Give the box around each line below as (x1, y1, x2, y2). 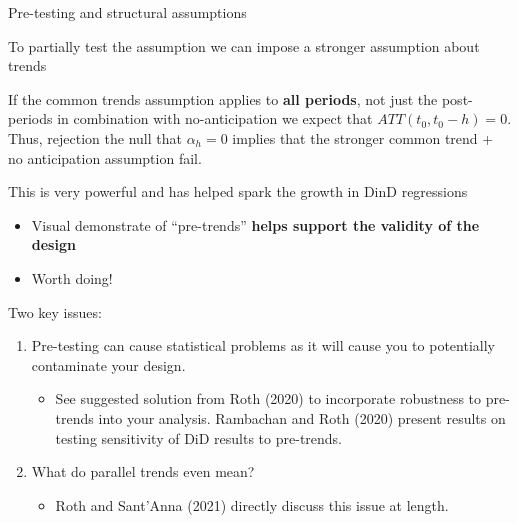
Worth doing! (31, 267, 113, 288)
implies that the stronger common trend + (232, 127, 494, 148)
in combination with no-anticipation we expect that (57, 108, 373, 129)
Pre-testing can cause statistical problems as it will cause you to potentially (31, 335, 495, 356)
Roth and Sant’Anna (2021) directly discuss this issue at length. (55, 494, 449, 515)
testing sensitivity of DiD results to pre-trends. (55, 427, 343, 448)
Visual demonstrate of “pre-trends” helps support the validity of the (31, 214, 480, 235)
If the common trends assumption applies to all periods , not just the (8, 88, 438, 109)
